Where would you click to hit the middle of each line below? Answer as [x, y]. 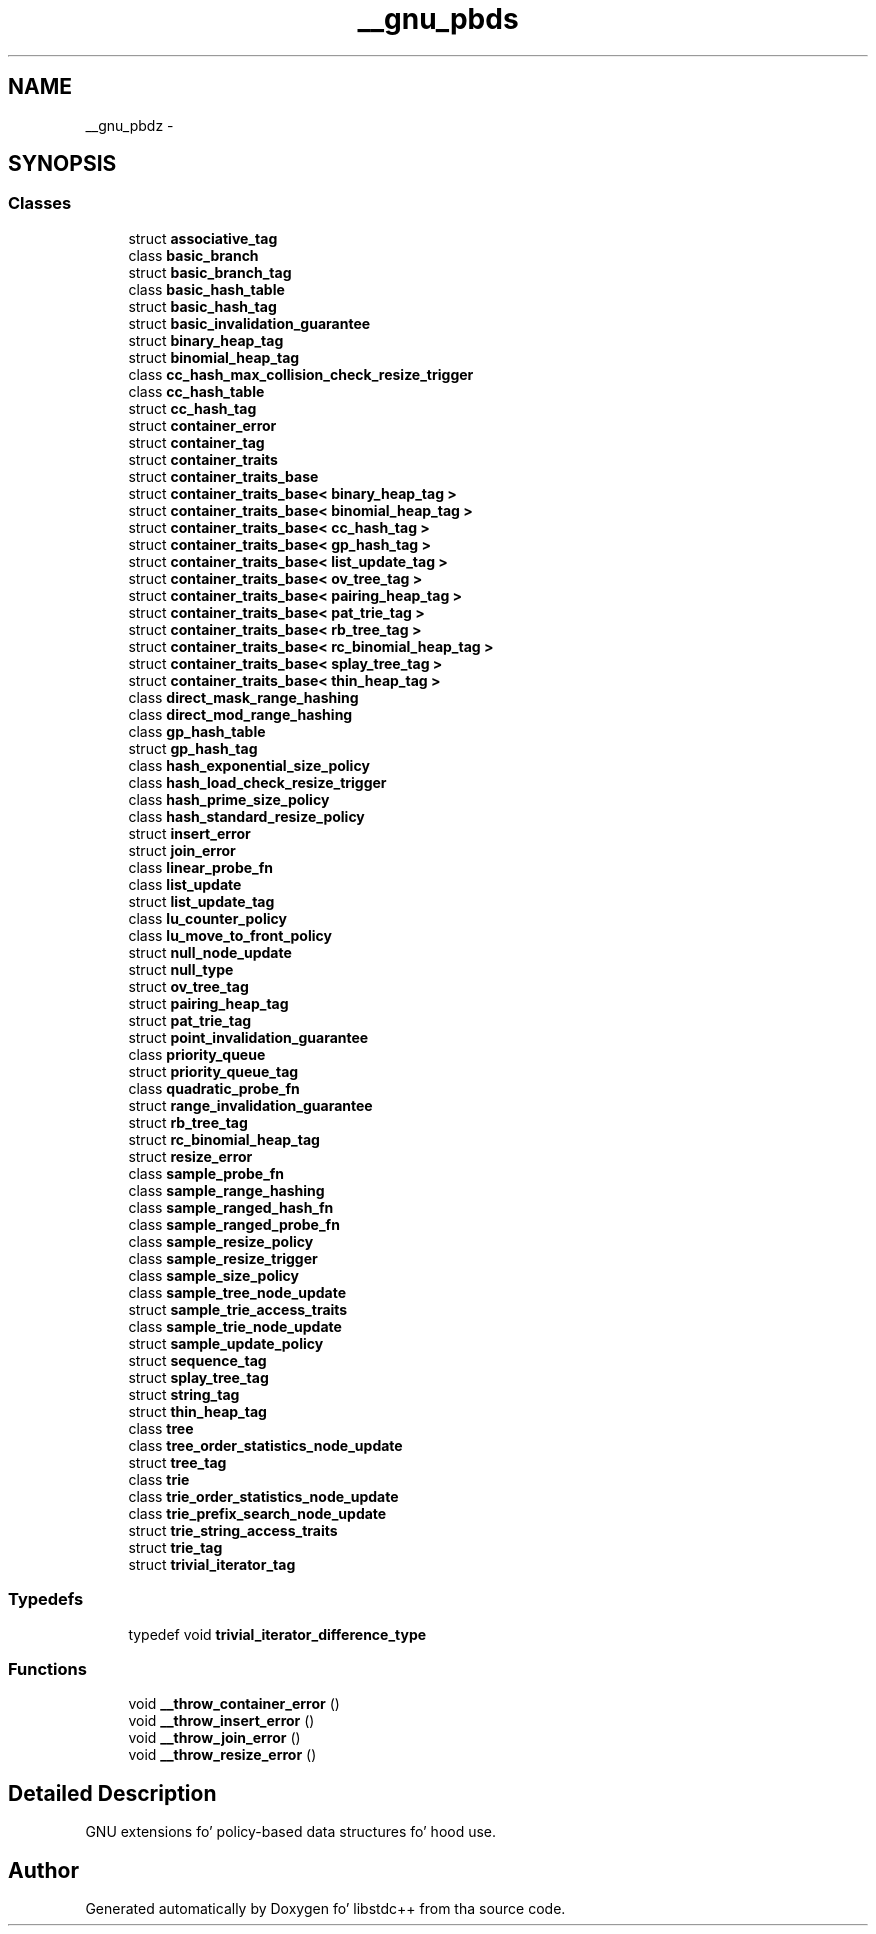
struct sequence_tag [197, 1360]
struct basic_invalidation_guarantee [249, 323]
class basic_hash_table [206, 289]
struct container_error [202, 425]
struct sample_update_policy [226, 1343]
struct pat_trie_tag [190, 1020]
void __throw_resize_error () [222, 1755]
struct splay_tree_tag [198, 1377]
